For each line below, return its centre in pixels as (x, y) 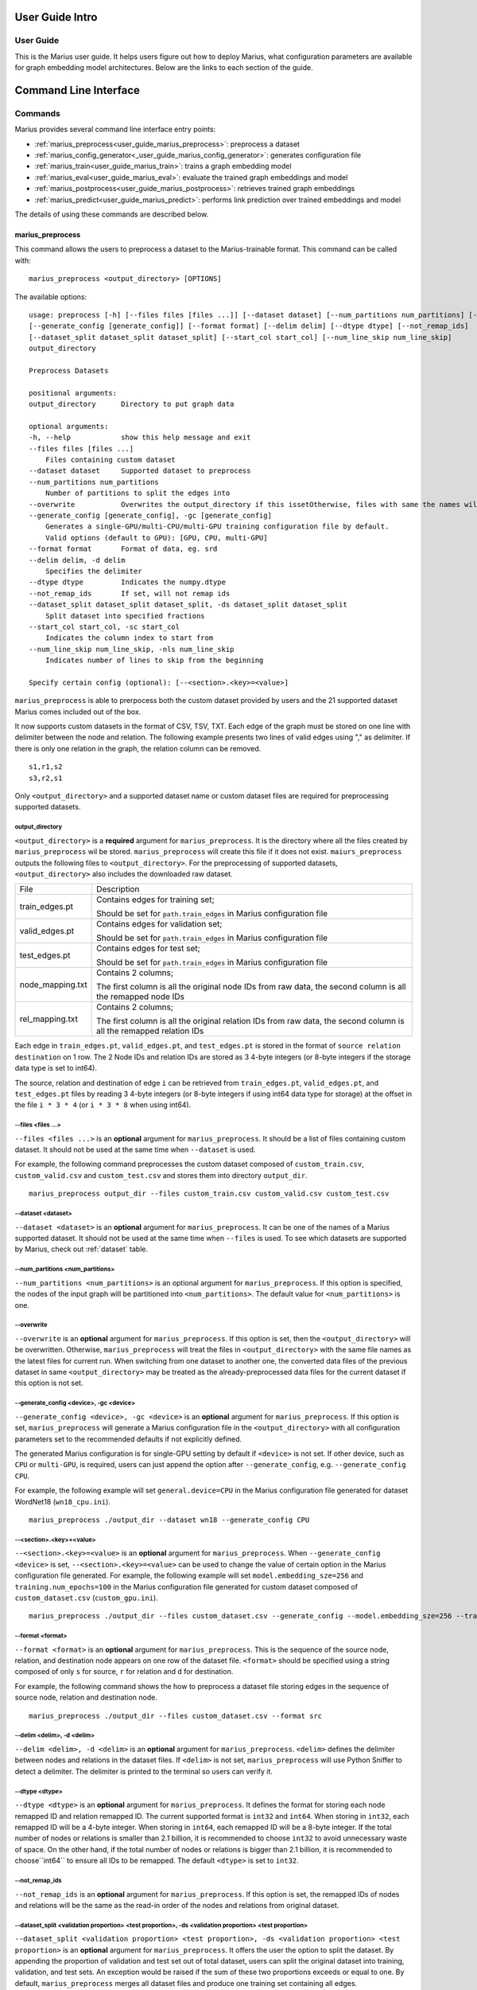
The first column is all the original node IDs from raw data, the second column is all (251, 987)
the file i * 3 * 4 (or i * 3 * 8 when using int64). (103, 1105)
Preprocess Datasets (69, 371)
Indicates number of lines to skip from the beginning (154, 660)
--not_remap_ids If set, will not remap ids (130, 593)
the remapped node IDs (140, 997)
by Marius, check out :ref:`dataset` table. (81, 1249)
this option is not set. (49, 1383)
